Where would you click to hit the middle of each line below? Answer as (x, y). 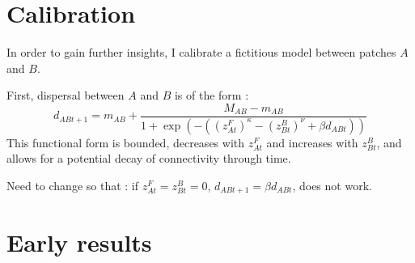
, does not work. (332, 185)
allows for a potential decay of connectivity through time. (149, 158)
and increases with (312, 142)
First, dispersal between (66, 95)
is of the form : (212, 95)
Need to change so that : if (73, 185)
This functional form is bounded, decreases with (126, 142)
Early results (79, 242)
